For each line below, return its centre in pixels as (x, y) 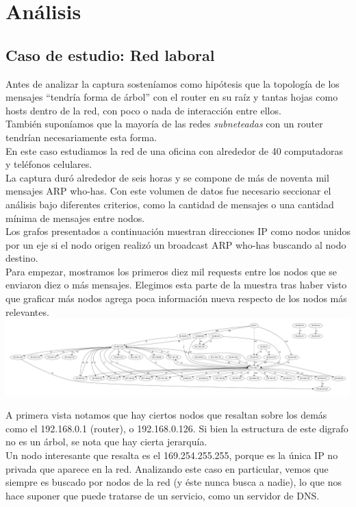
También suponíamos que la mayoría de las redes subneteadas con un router (164, 124)
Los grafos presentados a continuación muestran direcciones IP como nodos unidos (178, 231)
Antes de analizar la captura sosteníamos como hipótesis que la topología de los (173, 83)
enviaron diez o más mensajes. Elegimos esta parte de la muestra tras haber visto (176, 285)
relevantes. (27, 311)
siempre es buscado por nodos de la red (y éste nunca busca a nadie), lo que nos (174, 482)
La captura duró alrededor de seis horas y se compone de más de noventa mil (167, 177)
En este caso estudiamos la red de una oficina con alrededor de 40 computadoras (175, 150)
